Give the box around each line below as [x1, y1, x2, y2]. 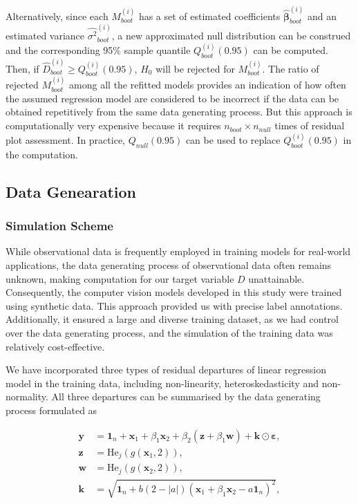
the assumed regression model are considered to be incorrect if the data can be [6, 91, 339, 105]
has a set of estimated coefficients [138, 8, 281, 23]
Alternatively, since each [6, 8, 109, 23]
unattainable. [248, 271, 305, 286]
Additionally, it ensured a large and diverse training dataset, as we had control [6, 312, 339, 326]
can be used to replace [185, 133, 281, 147]
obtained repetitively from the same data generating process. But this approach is [6, 104, 352, 119]
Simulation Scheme [6, 217, 113, 234]
